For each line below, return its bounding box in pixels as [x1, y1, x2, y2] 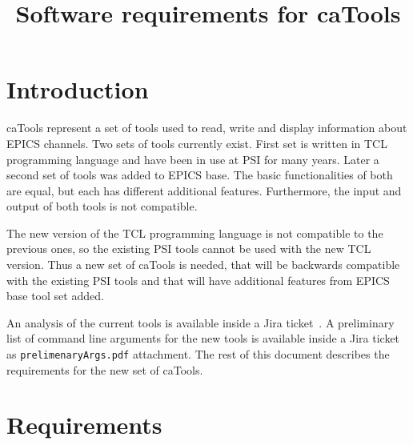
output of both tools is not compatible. [6, 198, 198, 214]
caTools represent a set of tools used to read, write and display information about [6, 119, 407, 136]
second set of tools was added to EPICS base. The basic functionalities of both [6, 166, 393, 183]
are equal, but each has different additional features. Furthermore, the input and [6, 182, 402, 198]
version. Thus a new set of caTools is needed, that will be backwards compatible [6, 256, 400, 273]
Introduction [6, 73, 149, 106]
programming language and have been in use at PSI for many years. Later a [6, 150, 379, 167]
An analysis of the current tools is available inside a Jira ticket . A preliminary [6, 314, 395, 331]
